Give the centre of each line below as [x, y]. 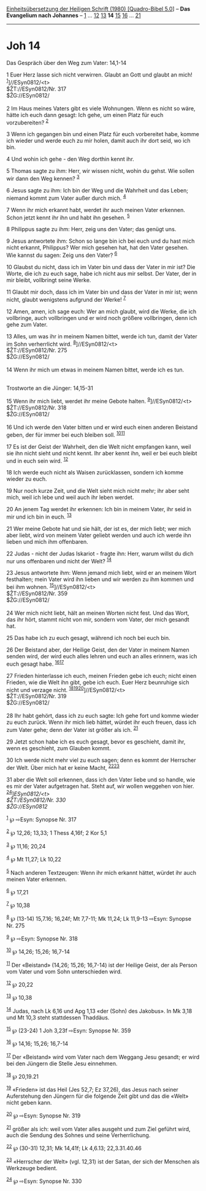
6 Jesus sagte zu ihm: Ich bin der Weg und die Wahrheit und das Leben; [97, 190]
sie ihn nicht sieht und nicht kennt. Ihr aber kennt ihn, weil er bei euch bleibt [102, 453]
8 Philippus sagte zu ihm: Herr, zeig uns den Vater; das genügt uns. [91, 229]
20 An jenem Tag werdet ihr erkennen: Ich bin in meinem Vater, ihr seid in [99, 509]
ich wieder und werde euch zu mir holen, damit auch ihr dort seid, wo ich [99, 141]
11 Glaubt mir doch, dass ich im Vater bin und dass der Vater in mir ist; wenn [102, 292]
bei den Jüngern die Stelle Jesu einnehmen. [62, 1064]
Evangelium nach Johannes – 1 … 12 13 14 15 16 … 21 [74, 15]
